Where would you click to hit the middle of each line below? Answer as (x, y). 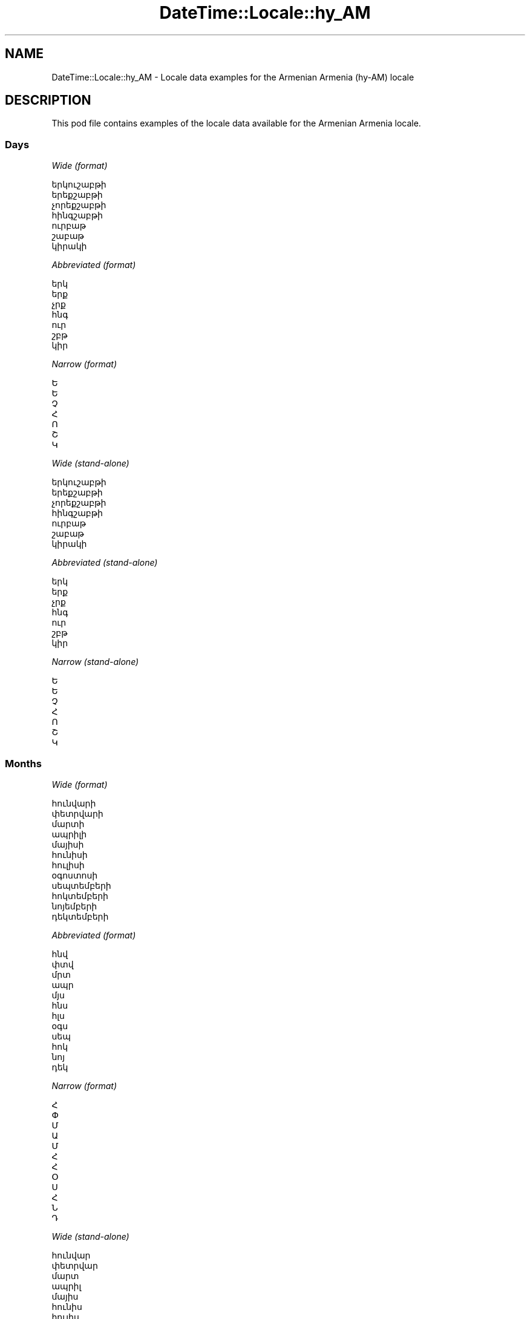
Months (23, 763)
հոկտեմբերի (80, 895)
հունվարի (74, 803)
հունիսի (70, 854)
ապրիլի (69, 834)
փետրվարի (77, 813)
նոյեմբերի (74, 906)
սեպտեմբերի (81, 885)
